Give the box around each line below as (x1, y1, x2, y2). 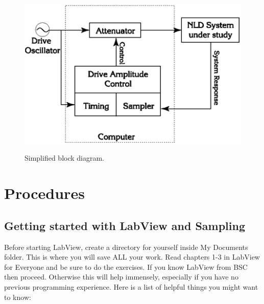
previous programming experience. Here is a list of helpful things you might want (4, 282, 258, 292)
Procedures (4, 183, 85, 204)
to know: (4, 291, 31, 302)
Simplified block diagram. (25, 153, 105, 163)
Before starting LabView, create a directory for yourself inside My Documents (4, 241, 248, 252)
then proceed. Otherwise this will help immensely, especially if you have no (4, 271, 238, 282)
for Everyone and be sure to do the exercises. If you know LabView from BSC (4, 261, 248, 272)
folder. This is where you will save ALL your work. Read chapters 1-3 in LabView (4, 251, 260, 262)
